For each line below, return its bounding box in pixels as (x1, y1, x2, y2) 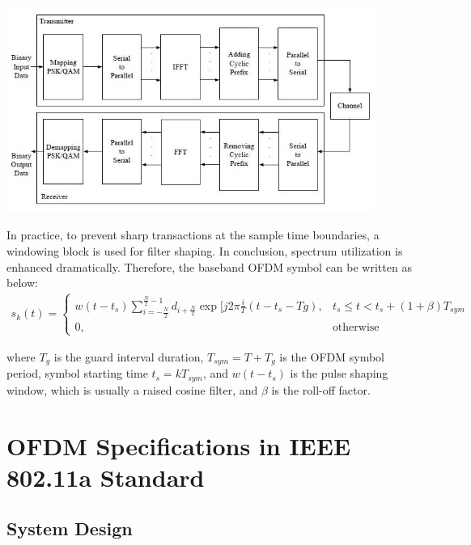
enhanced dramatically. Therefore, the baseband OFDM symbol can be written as (6, 258, 412, 275)
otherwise (332, 321, 380, 333)
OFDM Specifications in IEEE (6, 429, 351, 462)
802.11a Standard (6, 460, 205, 493)
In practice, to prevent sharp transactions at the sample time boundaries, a (6, 226, 380, 243)
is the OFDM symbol (279, 349, 384, 365)
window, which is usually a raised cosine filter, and (6, 381, 258, 398)
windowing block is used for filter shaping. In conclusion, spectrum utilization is (6, 242, 403, 259)
